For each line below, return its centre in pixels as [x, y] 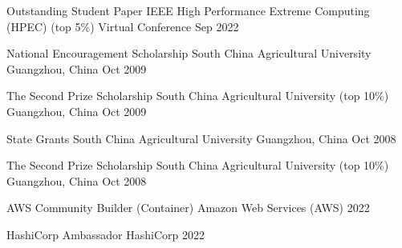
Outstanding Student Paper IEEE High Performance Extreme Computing [188, 10]
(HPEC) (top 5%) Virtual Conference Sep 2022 [123, 26]
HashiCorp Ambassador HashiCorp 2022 [106, 234]
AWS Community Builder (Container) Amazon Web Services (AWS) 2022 [188, 208]
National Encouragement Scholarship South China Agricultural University [189, 53]
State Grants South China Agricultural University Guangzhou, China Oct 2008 [201, 138]
